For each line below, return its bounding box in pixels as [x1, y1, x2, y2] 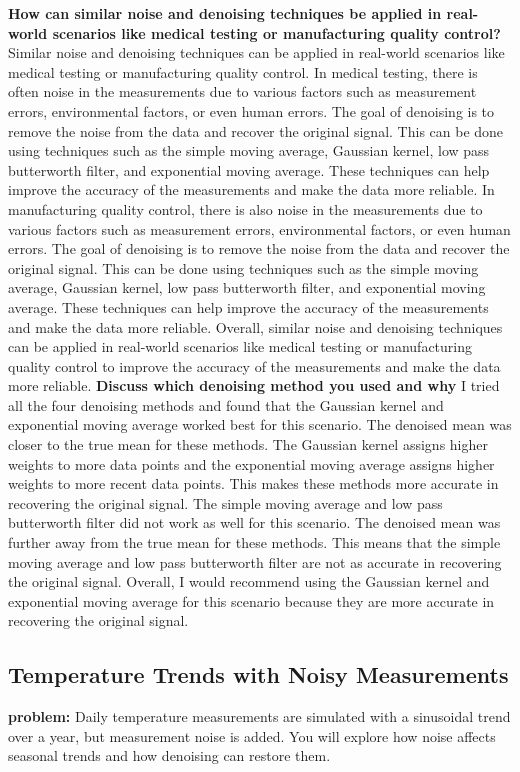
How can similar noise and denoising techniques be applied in [8, 3, 442, 23]
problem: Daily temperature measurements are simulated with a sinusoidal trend [8, 706, 511, 727]
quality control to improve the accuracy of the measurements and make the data [8, 355, 501, 376]
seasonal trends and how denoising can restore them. [8, 745, 331, 766]
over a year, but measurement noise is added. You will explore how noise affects [8, 725, 496, 746]
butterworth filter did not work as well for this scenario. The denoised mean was [8, 512, 501, 533]
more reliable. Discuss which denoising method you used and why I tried [8, 375, 500, 396]
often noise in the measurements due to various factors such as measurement [8, 81, 477, 102]
